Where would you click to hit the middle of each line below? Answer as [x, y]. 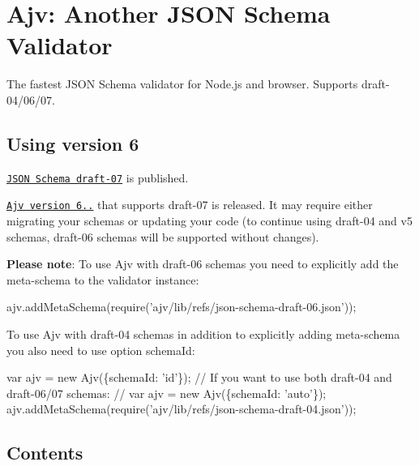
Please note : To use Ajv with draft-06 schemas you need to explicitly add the [203, 264]
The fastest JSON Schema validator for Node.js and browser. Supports [182, 84]
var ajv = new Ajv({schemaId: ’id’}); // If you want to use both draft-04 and [199, 377]
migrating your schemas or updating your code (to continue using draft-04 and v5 [209, 221]
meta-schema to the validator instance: [103, 279]
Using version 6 [73, 143]
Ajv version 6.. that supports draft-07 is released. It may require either [190, 205]
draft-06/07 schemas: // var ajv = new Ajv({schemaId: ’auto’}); [167, 393]
